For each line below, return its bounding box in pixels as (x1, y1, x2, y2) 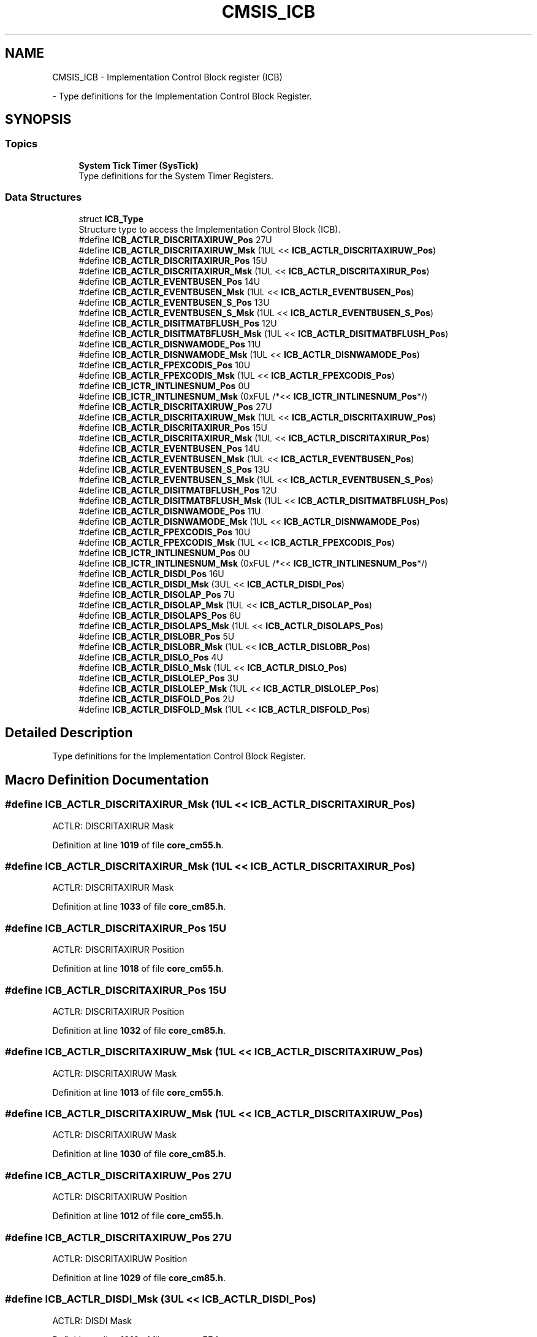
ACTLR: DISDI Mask (52, 1315, 132, 1326)
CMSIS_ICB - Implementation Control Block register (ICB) (52, 71, 283, 82)
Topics (5, 138, 38, 150)
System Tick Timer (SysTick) (78, 160, 199, 171)
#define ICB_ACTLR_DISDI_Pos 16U (78, 568, 224, 579)
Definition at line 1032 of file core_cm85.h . (52, 1025, 226, 1036)
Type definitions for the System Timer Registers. (78, 170, 274, 181)
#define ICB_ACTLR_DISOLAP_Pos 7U (78, 589, 235, 600)
